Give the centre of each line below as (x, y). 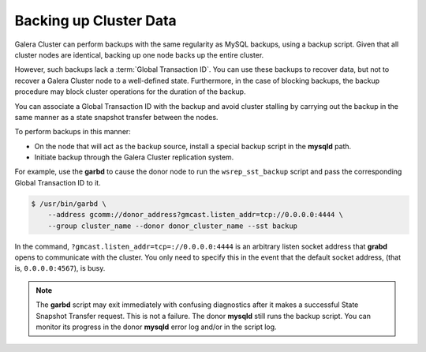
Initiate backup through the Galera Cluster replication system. (134, 157)
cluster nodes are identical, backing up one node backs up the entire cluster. (139, 54)
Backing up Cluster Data (95, 21)
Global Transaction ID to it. (58, 182)
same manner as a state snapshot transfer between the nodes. (116, 117)
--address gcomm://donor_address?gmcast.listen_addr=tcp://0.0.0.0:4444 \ (195, 215)
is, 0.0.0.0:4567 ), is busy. (60, 268)
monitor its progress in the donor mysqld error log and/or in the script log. (156, 327)
